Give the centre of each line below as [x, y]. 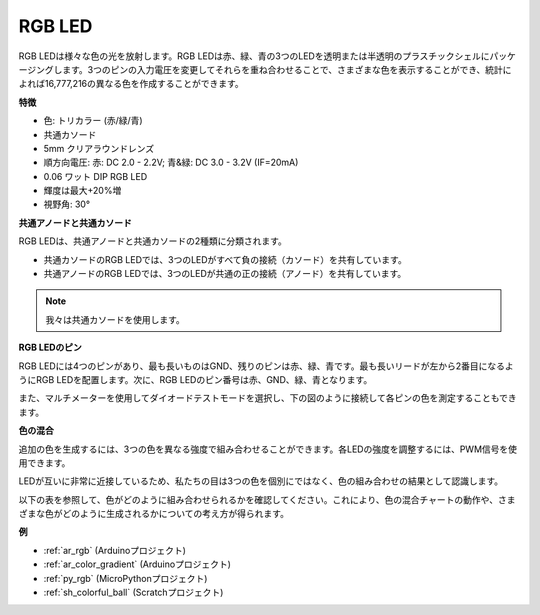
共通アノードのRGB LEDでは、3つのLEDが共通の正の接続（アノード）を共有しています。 [225, 274]
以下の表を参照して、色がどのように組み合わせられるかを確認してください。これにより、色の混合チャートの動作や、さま [267, 499]
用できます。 [44, 462]
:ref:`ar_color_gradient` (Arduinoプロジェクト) [137, 564]
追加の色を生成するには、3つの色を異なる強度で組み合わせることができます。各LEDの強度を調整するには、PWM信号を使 [268, 449]
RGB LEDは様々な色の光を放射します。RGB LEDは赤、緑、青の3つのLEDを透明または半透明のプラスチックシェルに [254, 56]
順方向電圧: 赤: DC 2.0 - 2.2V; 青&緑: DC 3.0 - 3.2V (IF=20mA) [171, 162]
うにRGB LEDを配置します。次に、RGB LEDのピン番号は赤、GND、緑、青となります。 [195, 379]
